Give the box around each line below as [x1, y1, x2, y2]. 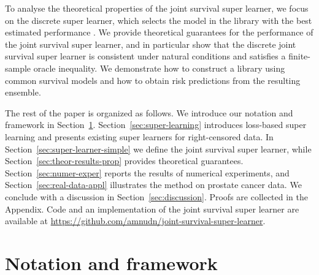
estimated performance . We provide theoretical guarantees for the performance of [5, 26, 313, 39]
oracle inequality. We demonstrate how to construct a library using [33, 61, 285, 74]
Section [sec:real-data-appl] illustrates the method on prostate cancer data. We [5, 178, 302, 191]
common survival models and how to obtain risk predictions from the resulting [5, 73, 301, 86]
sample [5, 61, 31, 74]
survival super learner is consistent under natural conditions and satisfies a [5, 50, 286, 62]
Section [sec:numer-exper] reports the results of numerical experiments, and [5, 166, 290, 179]
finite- [288, 50, 310, 62]
